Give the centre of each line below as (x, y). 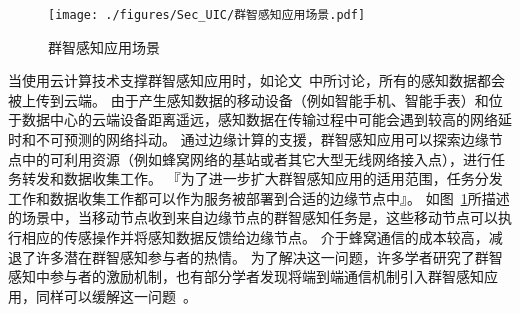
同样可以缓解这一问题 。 (116, 295)
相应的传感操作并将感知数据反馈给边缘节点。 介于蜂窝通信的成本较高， (255, 237)
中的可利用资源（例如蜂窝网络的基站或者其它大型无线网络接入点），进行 (256, 158)
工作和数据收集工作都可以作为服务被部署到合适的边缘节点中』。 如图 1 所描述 (259, 197)
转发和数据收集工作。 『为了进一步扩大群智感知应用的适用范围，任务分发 (262, 178)
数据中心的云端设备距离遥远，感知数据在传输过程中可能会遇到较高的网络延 (266, 119)
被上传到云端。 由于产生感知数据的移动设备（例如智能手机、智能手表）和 (248, 99)
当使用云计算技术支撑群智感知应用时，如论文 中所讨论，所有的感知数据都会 (256, 80)
